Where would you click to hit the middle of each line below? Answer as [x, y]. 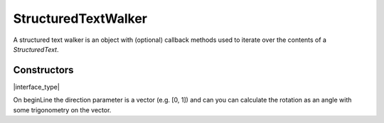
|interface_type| [36, 87]
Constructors [43, 70]
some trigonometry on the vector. [62, 109]
